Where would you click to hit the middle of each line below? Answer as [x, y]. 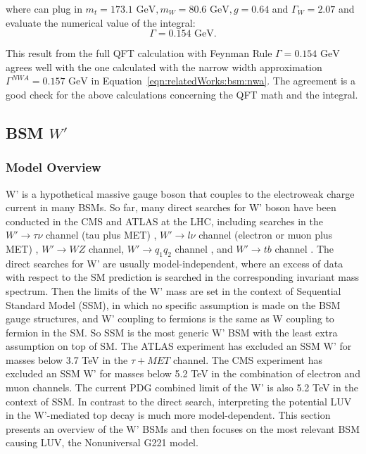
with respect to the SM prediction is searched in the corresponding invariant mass [182, 277]
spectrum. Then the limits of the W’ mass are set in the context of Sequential [173, 290]
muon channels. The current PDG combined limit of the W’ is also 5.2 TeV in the [182, 387]
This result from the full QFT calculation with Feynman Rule [139, 53]
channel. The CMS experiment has [248, 359]
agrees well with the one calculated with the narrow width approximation [164, 67]
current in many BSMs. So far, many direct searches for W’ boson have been [171, 207]
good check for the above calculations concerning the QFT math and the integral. [182, 94]
